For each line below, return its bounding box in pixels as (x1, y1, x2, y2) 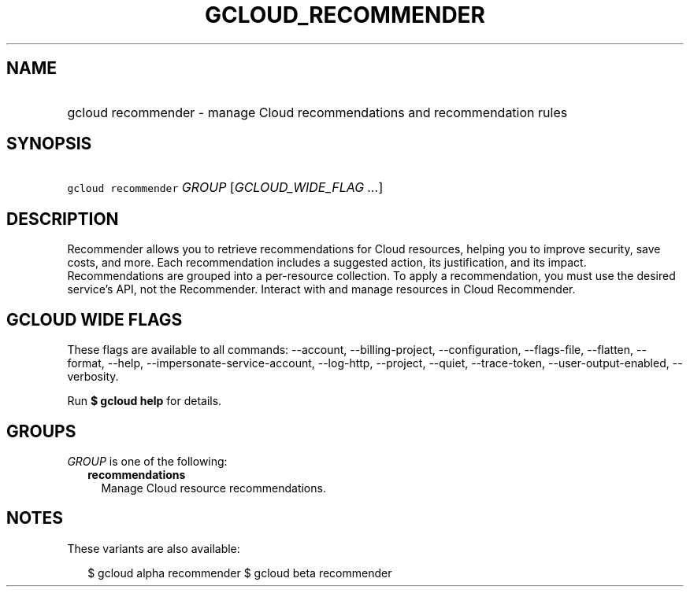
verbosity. (67, 370, 119, 384)
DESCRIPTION (6, 208, 119, 229)
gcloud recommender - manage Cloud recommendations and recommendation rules (67, 104, 568, 120)
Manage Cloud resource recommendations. (101, 481, 326, 495)
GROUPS (6, 421, 76, 441)
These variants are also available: (67, 541, 240, 555)
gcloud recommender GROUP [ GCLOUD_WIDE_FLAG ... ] (67, 179, 384, 196)
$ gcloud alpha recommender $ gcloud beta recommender (87, 565, 392, 580)
